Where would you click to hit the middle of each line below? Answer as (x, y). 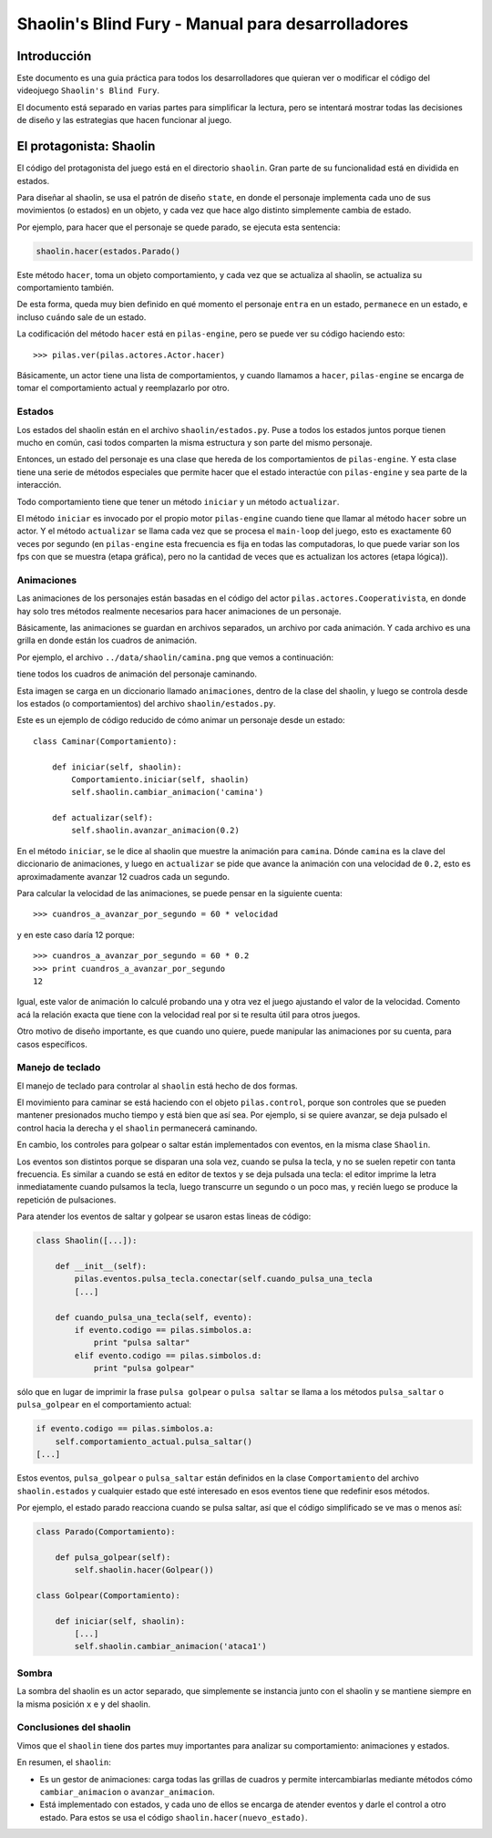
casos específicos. (52, 1044)
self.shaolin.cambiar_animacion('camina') (168, 792)
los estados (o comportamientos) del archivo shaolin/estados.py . (147, 703)
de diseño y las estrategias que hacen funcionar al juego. (124, 120)
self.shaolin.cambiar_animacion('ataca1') (171, 1647)
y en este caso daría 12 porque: (76, 934)
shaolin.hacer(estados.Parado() (108, 251)
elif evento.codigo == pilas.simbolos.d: (168, 1355)
